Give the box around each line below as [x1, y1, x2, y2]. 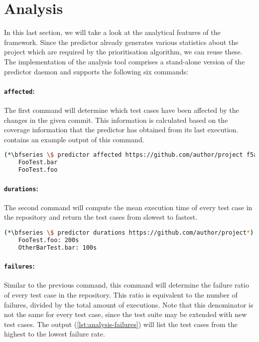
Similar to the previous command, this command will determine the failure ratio [4, 280, 249, 290]
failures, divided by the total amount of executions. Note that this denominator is [4, 299, 254, 310]
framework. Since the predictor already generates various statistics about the [4, 36, 239, 47]
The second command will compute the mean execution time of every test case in [4, 202, 253, 212]
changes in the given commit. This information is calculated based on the [4, 114, 228, 125]
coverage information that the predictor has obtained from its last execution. [4, 124, 239, 135]
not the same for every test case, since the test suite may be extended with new [4, 309, 247, 320]
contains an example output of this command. [4, 134, 144, 144]
